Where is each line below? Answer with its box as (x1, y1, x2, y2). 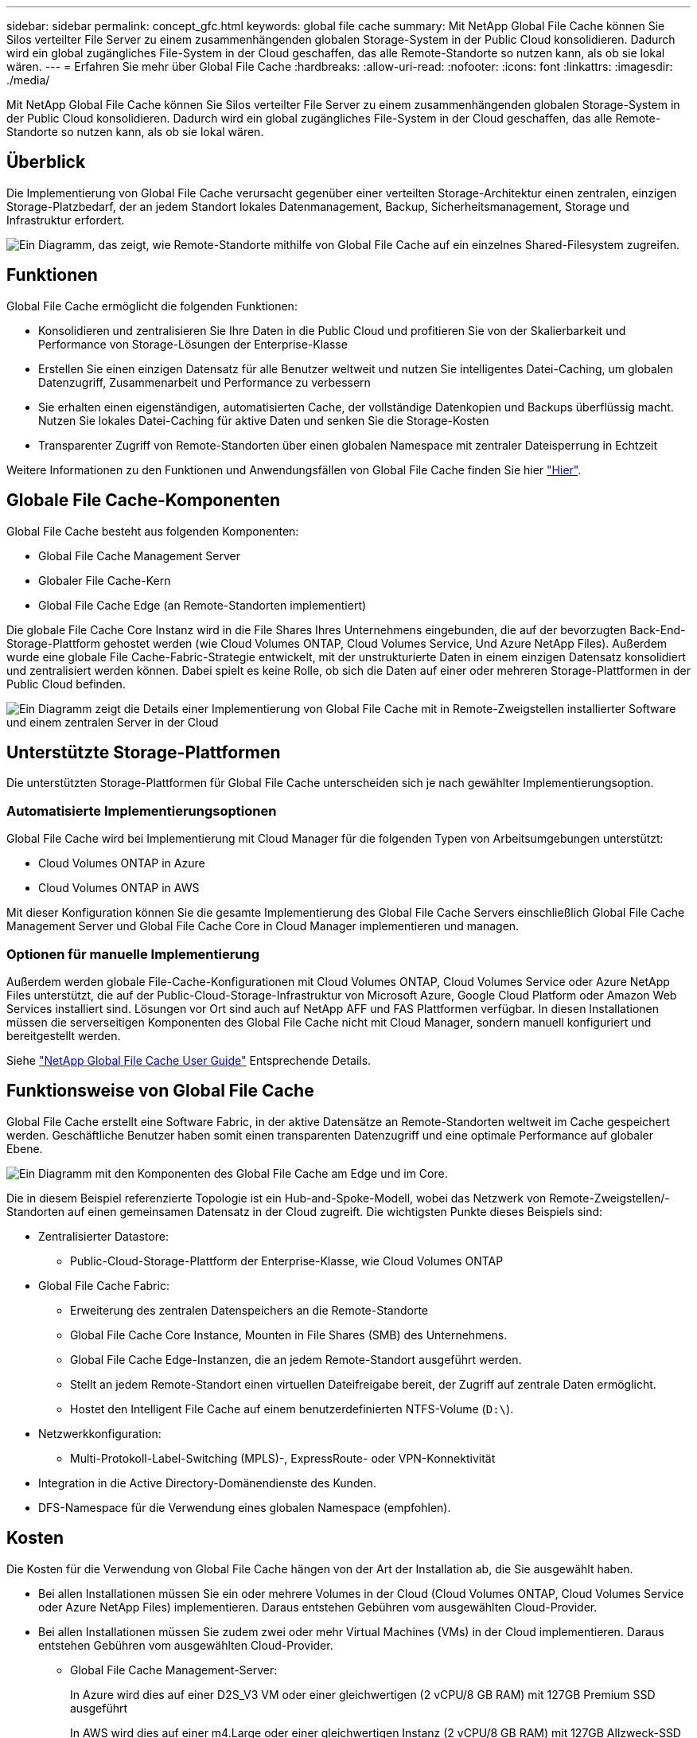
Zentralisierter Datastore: (38, 1229, 169, 1243)
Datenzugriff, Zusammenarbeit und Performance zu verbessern (38, 375, 371, 389)
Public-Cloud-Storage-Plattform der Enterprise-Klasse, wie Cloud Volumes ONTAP (70, 1253, 504, 1268)
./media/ (6, 73, 50, 87)
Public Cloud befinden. (6, 676, 126, 691)
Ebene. (6, 1141, 43, 1155)
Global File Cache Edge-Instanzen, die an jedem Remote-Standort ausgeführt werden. (70, 1352, 522, 1366)
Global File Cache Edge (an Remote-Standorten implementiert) (38, 598, 367, 612)
